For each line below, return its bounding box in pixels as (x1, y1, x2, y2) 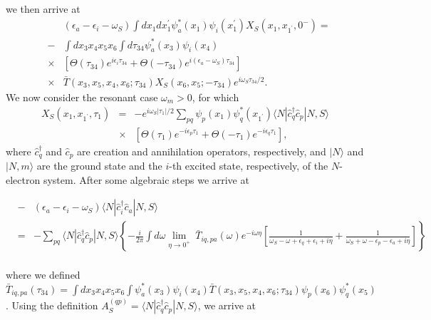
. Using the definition (6, 298, 98, 313)
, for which (192, 89, 239, 104)
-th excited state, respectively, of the (169, 158, 328, 173)
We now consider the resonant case (6, 89, 158, 104)
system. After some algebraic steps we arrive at (43, 172, 249, 187)
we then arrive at (6, 1, 81, 16)
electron (6, 172, 41, 187)
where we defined (6, 267, 81, 282)
